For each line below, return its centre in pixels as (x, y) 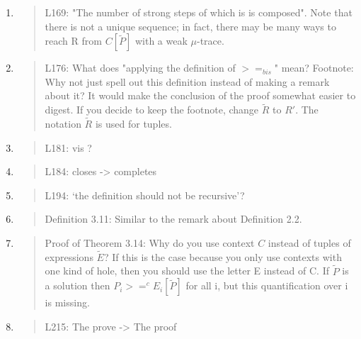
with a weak (161, 41)
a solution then (78, 285)
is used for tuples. (133, 123)
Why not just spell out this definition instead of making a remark (187, 81)
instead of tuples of (309, 242)
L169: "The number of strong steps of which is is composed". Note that (199, 12)
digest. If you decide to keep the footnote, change (152, 110)
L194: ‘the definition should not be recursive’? (145, 195)
